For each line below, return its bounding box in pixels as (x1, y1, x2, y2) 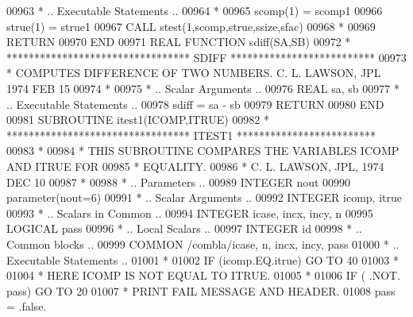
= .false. (6, 298, 47, 315)
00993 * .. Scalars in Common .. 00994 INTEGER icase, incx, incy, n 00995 (6, 204, 373, 221)
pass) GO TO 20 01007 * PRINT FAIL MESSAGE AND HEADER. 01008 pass (6, 282, 396, 299)
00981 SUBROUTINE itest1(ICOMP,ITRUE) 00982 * (6, 111, 270, 128)
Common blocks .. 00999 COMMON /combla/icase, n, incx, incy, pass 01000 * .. (6, 235, 399, 252)
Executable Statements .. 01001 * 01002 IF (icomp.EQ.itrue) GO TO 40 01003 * (6, 251, 399, 268)
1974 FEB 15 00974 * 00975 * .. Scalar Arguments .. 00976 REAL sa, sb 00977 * (6, 79, 399, 96)
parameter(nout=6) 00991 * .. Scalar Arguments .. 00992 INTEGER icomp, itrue (6, 189, 402, 206)
